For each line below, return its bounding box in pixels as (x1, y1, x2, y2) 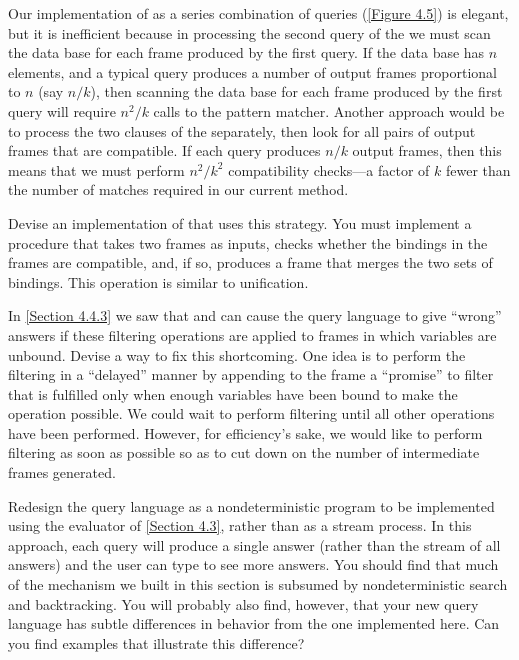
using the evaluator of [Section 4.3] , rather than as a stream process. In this (8, 515, 472, 536)
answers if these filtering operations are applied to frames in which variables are (8, 324, 497, 345)
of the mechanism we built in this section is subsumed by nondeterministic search (8, 574, 508, 595)
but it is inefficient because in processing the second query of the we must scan (8, 22, 491, 43)
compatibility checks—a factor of (228, 159, 430, 180)
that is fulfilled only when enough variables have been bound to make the (8, 383, 458, 404)
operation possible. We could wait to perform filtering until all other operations (8, 403, 495, 424)
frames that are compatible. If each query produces (8, 140, 321, 161)
